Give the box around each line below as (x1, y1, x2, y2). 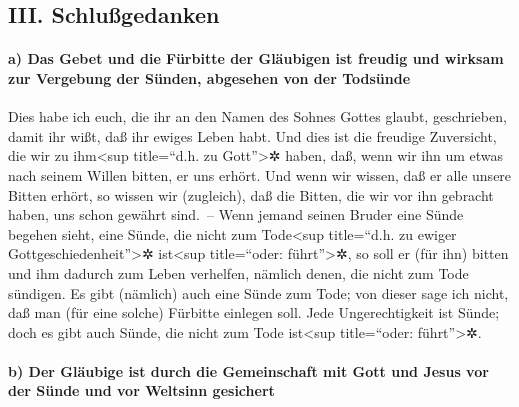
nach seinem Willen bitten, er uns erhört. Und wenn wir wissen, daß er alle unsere (8, 164, 512, 185)
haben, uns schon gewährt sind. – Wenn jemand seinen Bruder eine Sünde (8, 204, 464, 225)
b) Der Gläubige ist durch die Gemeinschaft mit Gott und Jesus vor (8, 360, 489, 381)
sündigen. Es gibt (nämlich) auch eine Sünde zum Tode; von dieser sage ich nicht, (8, 282, 509, 303)
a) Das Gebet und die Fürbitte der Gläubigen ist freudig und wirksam (8, 48, 504, 69)
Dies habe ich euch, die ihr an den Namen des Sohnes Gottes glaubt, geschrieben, (8, 106, 507, 127)
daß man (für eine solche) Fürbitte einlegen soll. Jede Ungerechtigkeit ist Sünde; (8, 302, 500, 323)
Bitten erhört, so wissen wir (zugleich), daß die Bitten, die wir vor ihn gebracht (8, 184, 494, 205)
